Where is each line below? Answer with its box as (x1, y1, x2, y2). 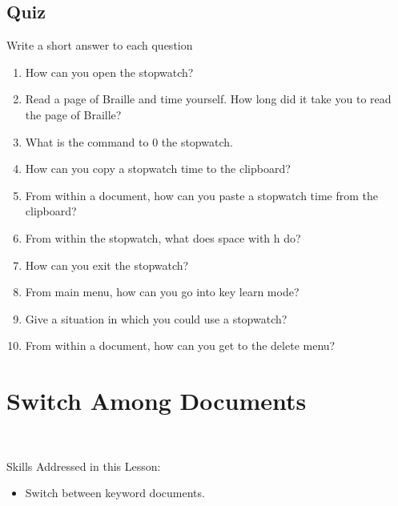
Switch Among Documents (6, 384, 307, 417)
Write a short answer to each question (6, 37, 193, 54)
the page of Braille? (25, 106, 122, 122)
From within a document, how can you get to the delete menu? (25, 337, 336, 354)
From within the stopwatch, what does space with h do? (25, 229, 301, 246)
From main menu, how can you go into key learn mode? (25, 283, 300, 300)
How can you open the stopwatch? (25, 63, 194, 80)
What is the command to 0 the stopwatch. (25, 133, 233, 150)
